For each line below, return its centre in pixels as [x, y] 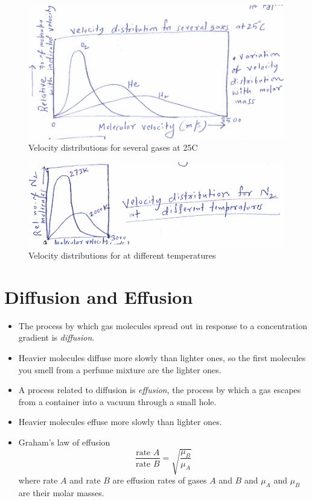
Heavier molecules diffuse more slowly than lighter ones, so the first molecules [162, 358]
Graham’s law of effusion [64, 442]
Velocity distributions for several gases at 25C [113, 147]
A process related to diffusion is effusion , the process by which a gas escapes [160, 390]
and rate [85, 480]
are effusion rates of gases [160, 480]
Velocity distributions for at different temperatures [122, 255]
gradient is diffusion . [56, 337]
